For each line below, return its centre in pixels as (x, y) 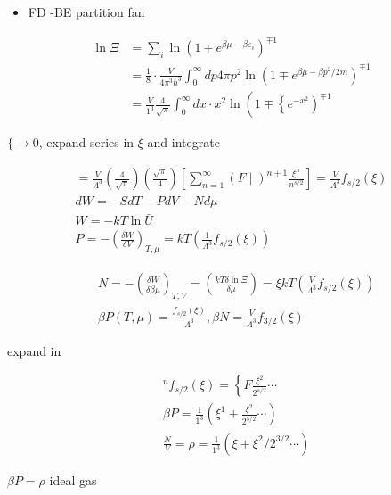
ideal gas (73, 479)
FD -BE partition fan (86, 12)
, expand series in (86, 142)
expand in (34, 350)
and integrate (183, 142)
